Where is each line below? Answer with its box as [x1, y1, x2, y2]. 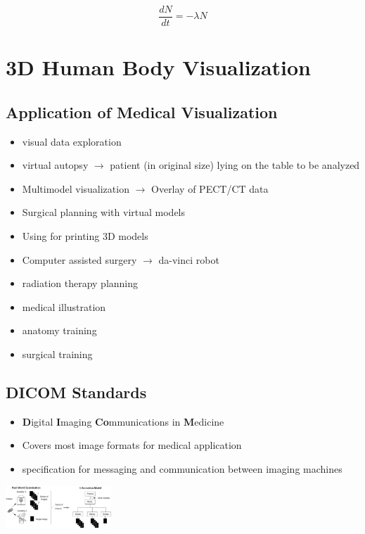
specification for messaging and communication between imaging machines [22, 461, 342, 476]
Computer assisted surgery [22, 252, 137, 267]
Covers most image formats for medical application [22, 438, 242, 452]
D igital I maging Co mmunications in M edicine [22, 414, 224, 428]
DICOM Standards [6, 381, 147, 402]
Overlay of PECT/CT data [151, 181, 269, 196]
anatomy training [22, 323, 97, 338]
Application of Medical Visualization [6, 101, 278, 122]
